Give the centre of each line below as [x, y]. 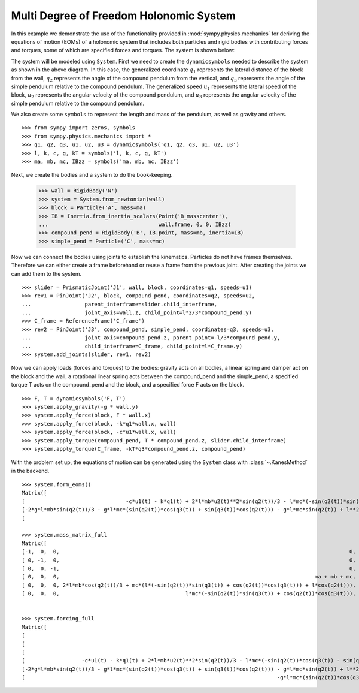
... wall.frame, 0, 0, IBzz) [135, 224]
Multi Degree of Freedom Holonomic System [123, 16]
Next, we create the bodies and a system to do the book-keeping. [92, 175]
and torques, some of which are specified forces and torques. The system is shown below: [123, 50]
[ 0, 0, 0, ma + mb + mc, [189, 577]
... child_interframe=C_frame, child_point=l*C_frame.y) [132, 346]
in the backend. [30, 471]
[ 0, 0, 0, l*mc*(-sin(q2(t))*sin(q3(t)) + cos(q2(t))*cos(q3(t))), [189, 594]
